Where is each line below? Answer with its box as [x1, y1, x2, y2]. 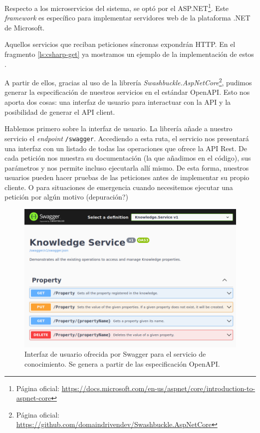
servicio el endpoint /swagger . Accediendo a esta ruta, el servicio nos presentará [4, 133, 249, 143]
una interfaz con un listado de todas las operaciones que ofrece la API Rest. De [4, 143, 247, 153]
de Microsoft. [4, 22, 45, 32]
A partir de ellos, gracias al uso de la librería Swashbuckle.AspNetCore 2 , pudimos [4, 76, 252, 87]
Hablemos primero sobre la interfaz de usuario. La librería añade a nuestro [4, 123, 233, 134]
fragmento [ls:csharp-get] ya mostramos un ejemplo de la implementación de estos [4, 49, 254, 59]
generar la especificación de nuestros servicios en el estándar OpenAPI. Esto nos [4, 87, 250, 97]
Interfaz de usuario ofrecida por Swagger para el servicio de [24, 349, 206, 359]
